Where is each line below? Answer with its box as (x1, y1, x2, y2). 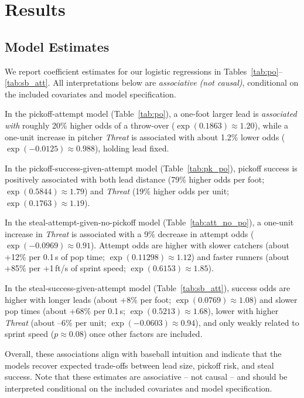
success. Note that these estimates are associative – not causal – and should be (5, 370, 288, 383)
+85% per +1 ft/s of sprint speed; (5, 262, 126, 274)
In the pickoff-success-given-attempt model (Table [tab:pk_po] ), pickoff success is (5, 161, 298, 174)
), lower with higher (207, 305, 279, 317)
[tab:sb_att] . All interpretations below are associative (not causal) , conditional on (5, 76, 299, 89)
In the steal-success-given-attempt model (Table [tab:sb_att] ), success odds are (5, 282, 291, 294)
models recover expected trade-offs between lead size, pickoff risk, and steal (5, 359, 274, 371)
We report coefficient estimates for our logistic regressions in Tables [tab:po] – (5, 65, 283, 77)
